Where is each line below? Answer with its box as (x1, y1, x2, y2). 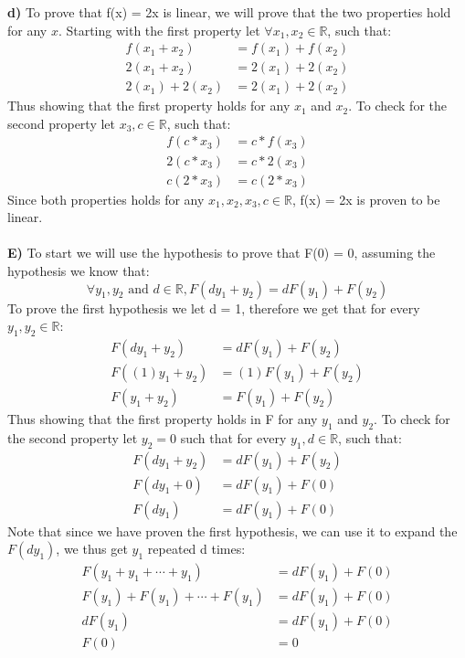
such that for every (180, 428, 287, 447)
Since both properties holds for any (7, 189, 205, 208)
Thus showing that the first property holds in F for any (7, 409, 318, 429)
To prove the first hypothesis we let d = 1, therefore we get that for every (7, 298, 420, 317)
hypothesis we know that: (7, 260, 150, 280)
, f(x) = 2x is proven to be (291, 189, 440, 208)
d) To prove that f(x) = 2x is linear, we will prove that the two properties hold (7, 3, 451, 21)
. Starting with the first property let (58, 20, 260, 39)
